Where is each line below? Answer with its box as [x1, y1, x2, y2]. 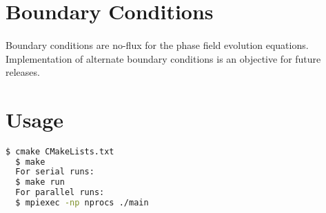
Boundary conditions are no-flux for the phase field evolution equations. [6, 37, 309, 52]
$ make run [15, 177, 65, 187]
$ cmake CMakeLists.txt [6, 146, 114, 156]
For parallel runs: [15, 187, 105, 198]
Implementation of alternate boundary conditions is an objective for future [6, 51, 321, 65]
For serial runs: [15, 167, 94, 177]
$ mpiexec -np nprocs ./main [15, 198, 149, 208]
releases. [6, 65, 40, 79]
